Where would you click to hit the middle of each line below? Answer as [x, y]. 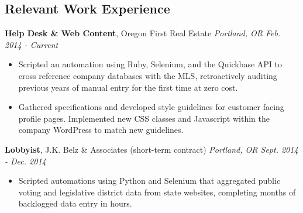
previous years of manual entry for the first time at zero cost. [128, 87]
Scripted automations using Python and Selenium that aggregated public [149, 181]
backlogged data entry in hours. [75, 203]
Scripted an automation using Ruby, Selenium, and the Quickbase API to [150, 64]
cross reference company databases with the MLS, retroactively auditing [148, 75]
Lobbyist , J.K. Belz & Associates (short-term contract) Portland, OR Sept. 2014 [151, 149]
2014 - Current [32, 44]
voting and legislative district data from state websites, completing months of [157, 192]
